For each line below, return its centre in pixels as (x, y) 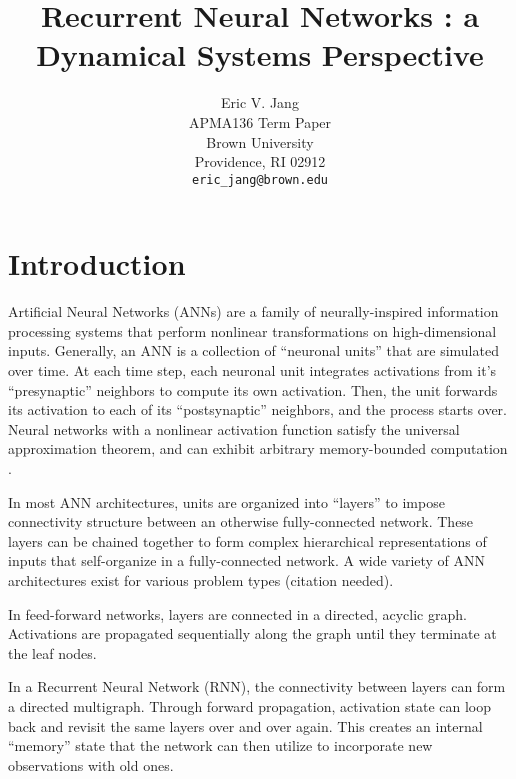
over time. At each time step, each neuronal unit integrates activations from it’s (252, 370)
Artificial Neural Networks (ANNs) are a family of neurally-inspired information (253, 311)
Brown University (260, 141)
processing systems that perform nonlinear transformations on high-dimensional (252, 330)
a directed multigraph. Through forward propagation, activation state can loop (249, 705)
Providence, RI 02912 (260, 161)
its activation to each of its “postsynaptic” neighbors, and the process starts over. (257, 409)
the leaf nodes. (52, 652)
